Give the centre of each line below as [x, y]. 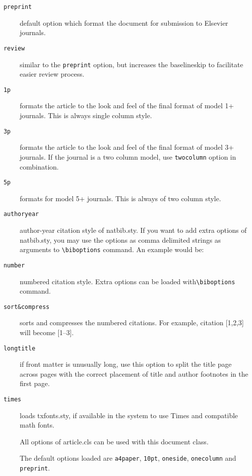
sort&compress [27, 307]
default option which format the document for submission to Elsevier [124, 22]
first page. [35, 383]
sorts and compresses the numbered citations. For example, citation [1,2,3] [132, 323]
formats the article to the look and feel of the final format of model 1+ [127, 106]
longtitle [19, 348]
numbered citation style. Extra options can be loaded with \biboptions [127, 281]
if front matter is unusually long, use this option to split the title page [126, 364]
